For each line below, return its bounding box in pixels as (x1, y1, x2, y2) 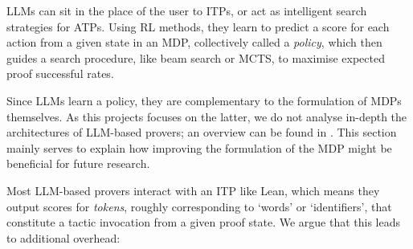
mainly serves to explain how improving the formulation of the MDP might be (6, 139, 392, 156)
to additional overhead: (6, 229, 121, 246)
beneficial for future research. (6, 155, 150, 172)
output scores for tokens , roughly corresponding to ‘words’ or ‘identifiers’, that (6, 198, 392, 214)
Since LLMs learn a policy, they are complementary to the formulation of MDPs (6, 92, 402, 108)
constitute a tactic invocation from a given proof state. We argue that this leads (6, 214, 401, 231)
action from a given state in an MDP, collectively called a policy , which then (6, 34, 382, 51)
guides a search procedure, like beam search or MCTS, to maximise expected (6, 49, 386, 66)
